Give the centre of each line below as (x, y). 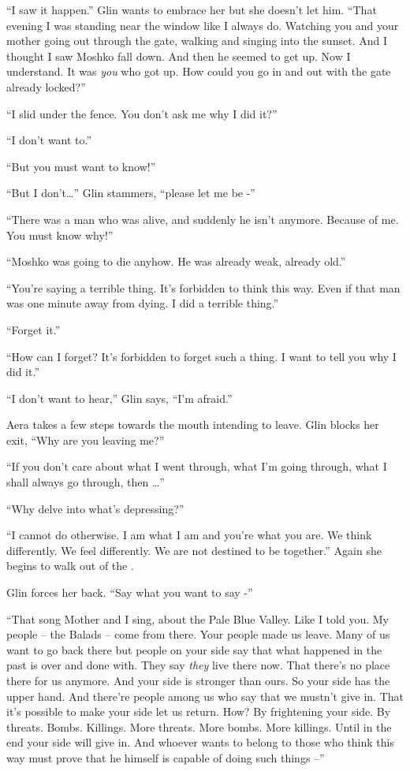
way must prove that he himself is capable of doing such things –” (166, 757)
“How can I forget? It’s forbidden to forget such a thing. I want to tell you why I (201, 356)
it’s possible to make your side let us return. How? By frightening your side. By (199, 711)
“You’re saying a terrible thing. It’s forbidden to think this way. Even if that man (203, 287)
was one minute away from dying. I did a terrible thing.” (143, 303)
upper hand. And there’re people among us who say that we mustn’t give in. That (205, 696)
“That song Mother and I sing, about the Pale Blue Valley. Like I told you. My (198, 618)
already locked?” (46, 86)
